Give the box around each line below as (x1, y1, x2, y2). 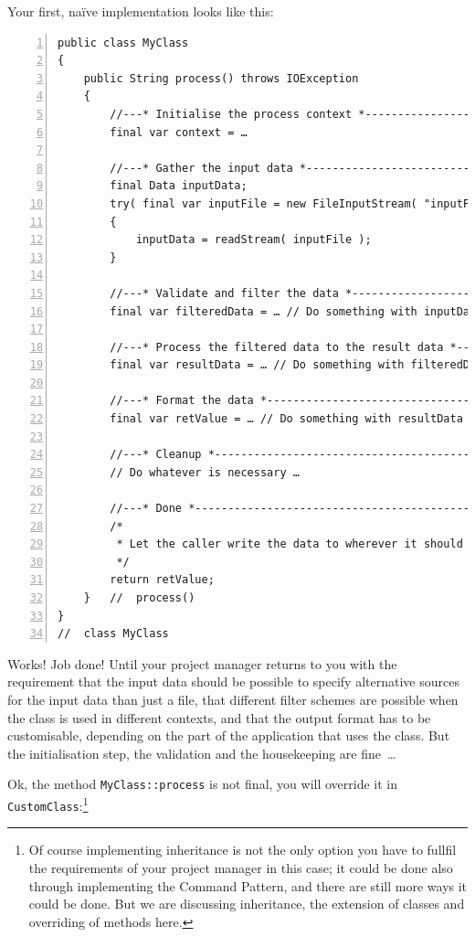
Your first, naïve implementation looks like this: (7, 2, 274, 20)
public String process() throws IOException (83, 71, 359, 85)
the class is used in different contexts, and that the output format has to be (7, 708, 431, 727)
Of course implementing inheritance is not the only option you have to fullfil (28, 840, 457, 859)
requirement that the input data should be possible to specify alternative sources (7, 672, 459, 691)
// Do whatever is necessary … (110, 465, 300, 479)
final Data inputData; (110, 179, 248, 193)
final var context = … (110, 125, 248, 139)
